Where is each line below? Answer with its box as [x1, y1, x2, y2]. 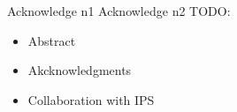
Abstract [27, 31, 76, 49]
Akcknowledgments [27, 61, 132, 79]
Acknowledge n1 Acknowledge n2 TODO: [7, 2, 231, 19]
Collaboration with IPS [27, 90, 155, 108]
